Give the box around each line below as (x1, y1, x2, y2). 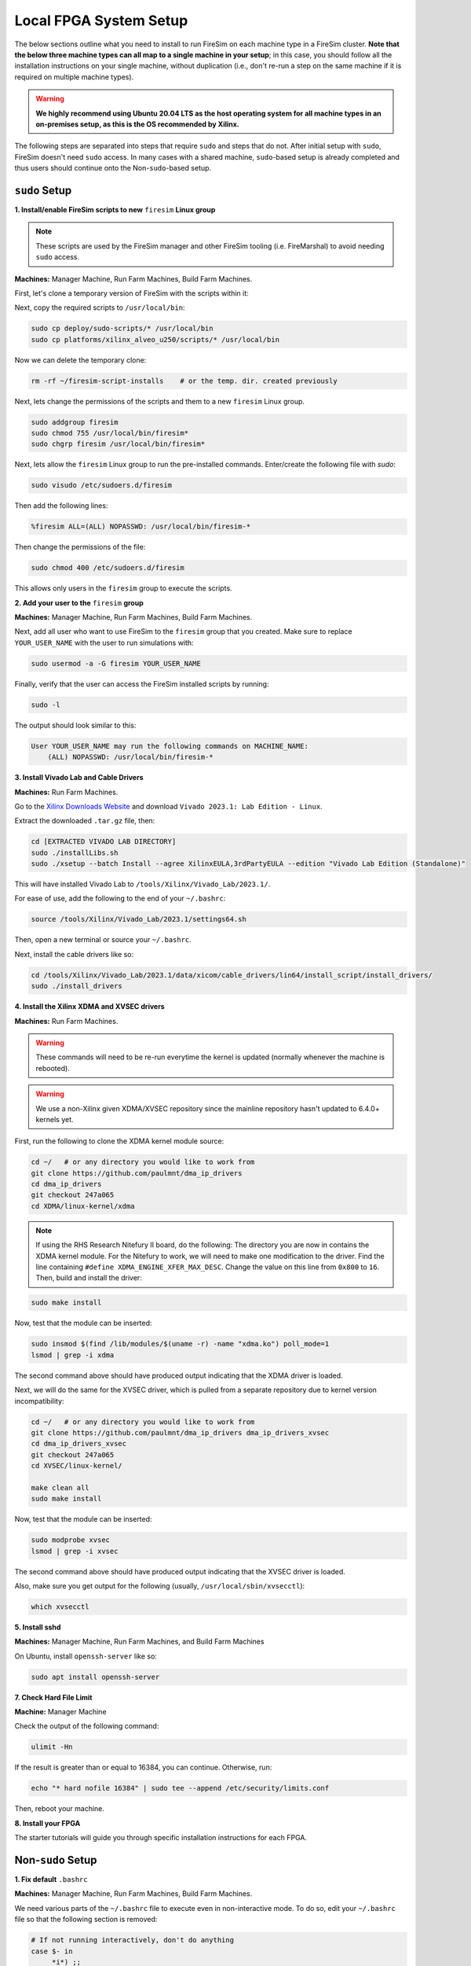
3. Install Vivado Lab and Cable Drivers (14, 773, 144, 782)
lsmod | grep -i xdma (31, 1350, 115, 1360)
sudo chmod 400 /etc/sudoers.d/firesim (31, 563, 184, 572)
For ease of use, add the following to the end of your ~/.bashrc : (14, 893, 226, 904)
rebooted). (35, 1063, 70, 1073)
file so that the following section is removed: (14, 1915, 158, 1924)
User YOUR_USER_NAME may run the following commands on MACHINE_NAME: (31, 742, 309, 750)
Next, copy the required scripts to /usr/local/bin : (14, 303, 185, 312)
